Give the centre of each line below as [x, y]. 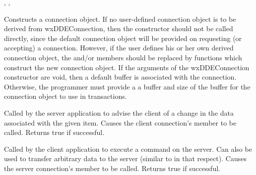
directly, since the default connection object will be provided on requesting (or [123, 38]
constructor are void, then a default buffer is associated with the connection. [120, 77]
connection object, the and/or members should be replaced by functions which [123, 57]
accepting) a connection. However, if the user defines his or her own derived [119, 48]
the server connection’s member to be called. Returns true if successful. [112, 168]
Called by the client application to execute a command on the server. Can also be [128, 149]
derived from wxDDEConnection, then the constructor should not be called [119, 28]
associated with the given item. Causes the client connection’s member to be [120, 122]
